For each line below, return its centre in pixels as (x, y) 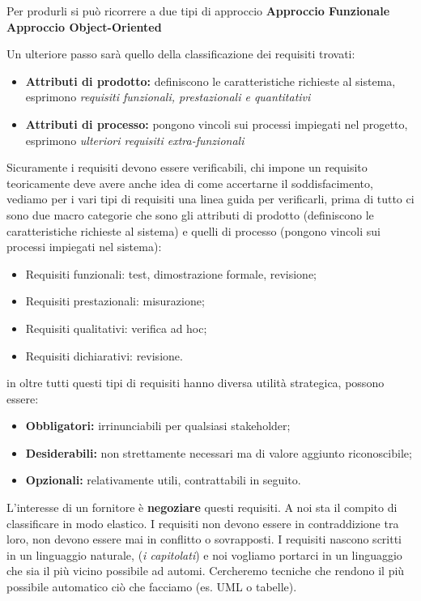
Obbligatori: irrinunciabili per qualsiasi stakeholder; (158, 426)
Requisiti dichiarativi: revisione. (104, 355)
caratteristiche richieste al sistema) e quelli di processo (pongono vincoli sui (193, 230)
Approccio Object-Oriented (84, 26)
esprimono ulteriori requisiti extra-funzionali (135, 140)
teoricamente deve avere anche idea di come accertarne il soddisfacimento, (190, 183)
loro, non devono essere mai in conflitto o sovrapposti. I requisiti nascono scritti (204, 539)
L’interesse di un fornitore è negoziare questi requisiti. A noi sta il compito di (202, 507)
